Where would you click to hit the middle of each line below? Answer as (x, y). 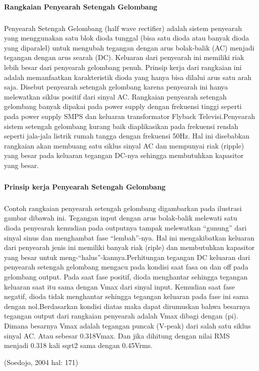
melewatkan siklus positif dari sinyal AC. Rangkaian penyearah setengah (115, 96)
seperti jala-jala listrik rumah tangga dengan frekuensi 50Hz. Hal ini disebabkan (127, 136)
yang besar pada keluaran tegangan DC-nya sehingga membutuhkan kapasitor (124, 155)
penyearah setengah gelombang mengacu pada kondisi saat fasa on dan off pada (126, 267)
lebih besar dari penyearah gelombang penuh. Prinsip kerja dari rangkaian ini (123, 67)
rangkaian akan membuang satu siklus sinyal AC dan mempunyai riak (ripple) (124, 145)
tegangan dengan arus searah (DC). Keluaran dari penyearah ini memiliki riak (124, 57)
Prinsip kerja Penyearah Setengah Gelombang (85, 186)
